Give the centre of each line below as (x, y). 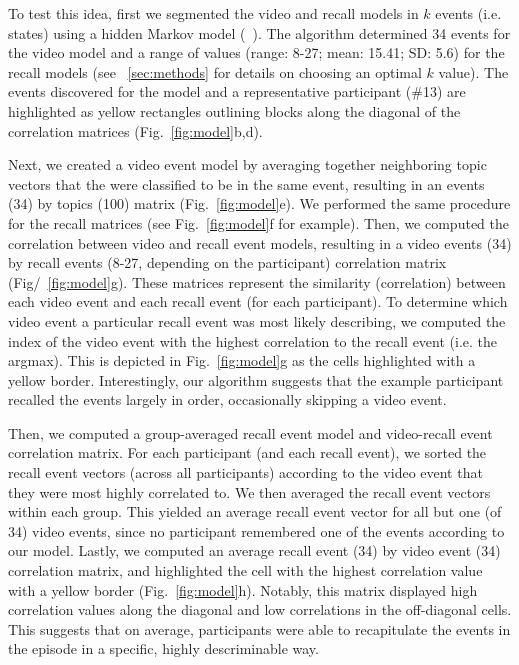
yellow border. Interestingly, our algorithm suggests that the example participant (256, 379)
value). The (473, 71)
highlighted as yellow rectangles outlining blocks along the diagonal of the (234, 110)
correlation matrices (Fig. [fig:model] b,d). (135, 130)
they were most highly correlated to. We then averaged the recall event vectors (249, 491)
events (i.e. (468, 13)
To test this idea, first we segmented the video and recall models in (213, 13)
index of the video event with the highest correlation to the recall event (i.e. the (253, 340)
